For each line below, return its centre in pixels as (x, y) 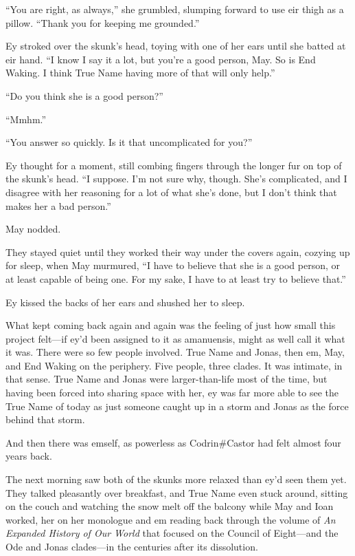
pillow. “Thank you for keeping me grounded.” (103, 22)
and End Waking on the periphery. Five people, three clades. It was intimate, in (174, 365)
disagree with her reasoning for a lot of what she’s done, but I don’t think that (171, 192)
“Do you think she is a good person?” (84, 95)
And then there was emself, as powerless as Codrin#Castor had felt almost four (173, 442)
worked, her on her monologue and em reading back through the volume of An (171, 519)
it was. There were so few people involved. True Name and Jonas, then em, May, (175, 352)
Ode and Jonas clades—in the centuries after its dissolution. (132, 546)
